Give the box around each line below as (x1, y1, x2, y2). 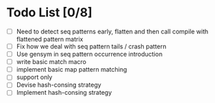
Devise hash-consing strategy (16, 80, 102, 89)
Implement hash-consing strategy (16, 89, 112, 97)
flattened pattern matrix (16, 35, 84, 43)
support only (16, 73, 53, 81)
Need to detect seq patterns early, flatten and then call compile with (16, 27, 209, 35)
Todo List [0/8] (6, 5, 93, 20)
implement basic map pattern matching (16, 65, 127, 74)
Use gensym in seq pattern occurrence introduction (16, 50, 163, 59)
